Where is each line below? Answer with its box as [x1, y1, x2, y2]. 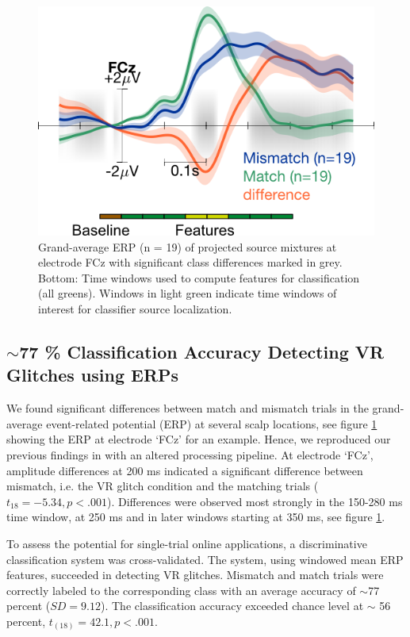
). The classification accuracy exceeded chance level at [101, 597, 364, 614]
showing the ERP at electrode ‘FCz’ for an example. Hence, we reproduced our [6, 431, 391, 447]
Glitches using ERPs [6, 363, 179, 387]
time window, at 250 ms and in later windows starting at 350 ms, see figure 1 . [6, 508, 385, 525]
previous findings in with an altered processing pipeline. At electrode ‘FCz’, [6, 446, 374, 462]
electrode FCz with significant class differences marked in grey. [38, 254, 343, 271]
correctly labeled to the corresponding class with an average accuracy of [6, 581, 356, 598]
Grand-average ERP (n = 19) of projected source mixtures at [38, 238, 337, 255]
